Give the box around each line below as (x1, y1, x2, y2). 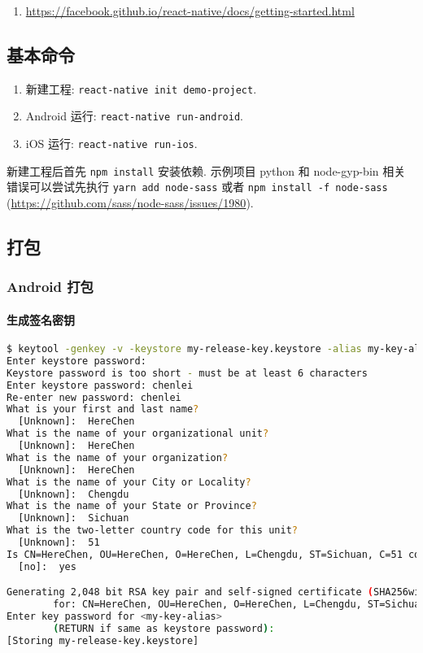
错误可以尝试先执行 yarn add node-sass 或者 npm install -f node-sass (7, 178, 388, 195)
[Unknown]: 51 (18, 537, 100, 549)
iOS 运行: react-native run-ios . (25, 135, 198, 152)
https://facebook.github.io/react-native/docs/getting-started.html (25, 2, 355, 19)
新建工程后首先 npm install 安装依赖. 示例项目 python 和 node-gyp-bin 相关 (7, 162, 406, 179)
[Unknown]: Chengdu (18, 488, 129, 500)
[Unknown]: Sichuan (18, 512, 129, 525)
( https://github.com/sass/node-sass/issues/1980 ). (7, 194, 254, 211)
